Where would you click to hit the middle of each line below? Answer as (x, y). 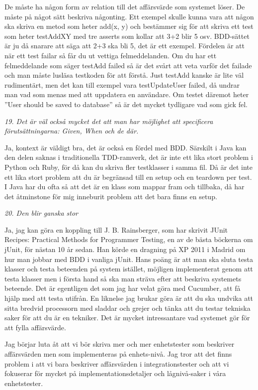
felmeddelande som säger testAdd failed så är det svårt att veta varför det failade (128, 65)
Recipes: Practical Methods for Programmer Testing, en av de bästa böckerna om (129, 239)
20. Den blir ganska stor (41, 213)
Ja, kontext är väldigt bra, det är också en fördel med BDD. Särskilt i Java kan (126, 147)
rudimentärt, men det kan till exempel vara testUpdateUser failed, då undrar (122, 84)
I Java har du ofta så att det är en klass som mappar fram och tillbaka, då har (125, 187)
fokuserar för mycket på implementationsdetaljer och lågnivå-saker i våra (115, 373)
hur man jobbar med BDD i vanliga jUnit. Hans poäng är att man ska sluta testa (129, 259)
